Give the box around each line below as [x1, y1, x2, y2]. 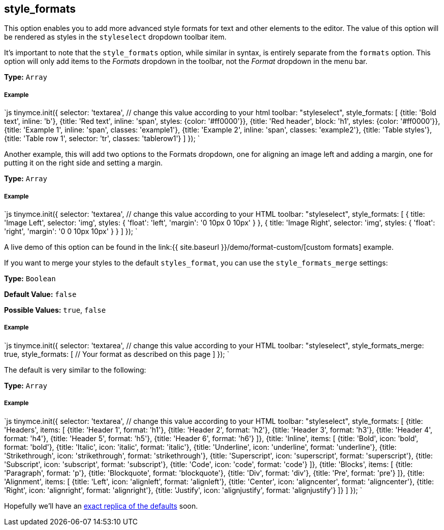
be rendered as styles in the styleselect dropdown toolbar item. [4, 32, 227, 42]
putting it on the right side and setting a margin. [4, 158, 163, 168]
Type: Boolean [4, 274, 56, 283]
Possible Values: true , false [4, 305, 106, 314]
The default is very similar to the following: [4, 365, 146, 374]
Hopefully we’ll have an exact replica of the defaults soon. [4, 501, 198, 510]
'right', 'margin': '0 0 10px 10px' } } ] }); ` [4, 226, 138, 236]
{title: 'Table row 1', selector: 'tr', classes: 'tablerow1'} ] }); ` [4, 134, 200, 143]
